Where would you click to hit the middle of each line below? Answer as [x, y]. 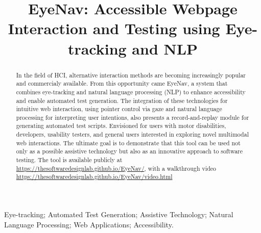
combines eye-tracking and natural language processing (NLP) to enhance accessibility [131, 92]
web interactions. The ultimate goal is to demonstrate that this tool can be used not [128, 143]
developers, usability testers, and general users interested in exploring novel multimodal [132, 134]
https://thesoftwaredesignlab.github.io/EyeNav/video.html [94, 177]
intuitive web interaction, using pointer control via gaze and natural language [119, 109]
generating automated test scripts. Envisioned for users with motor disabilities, [121, 126]
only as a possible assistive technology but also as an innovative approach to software [129, 151]
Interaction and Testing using [114, 28]
